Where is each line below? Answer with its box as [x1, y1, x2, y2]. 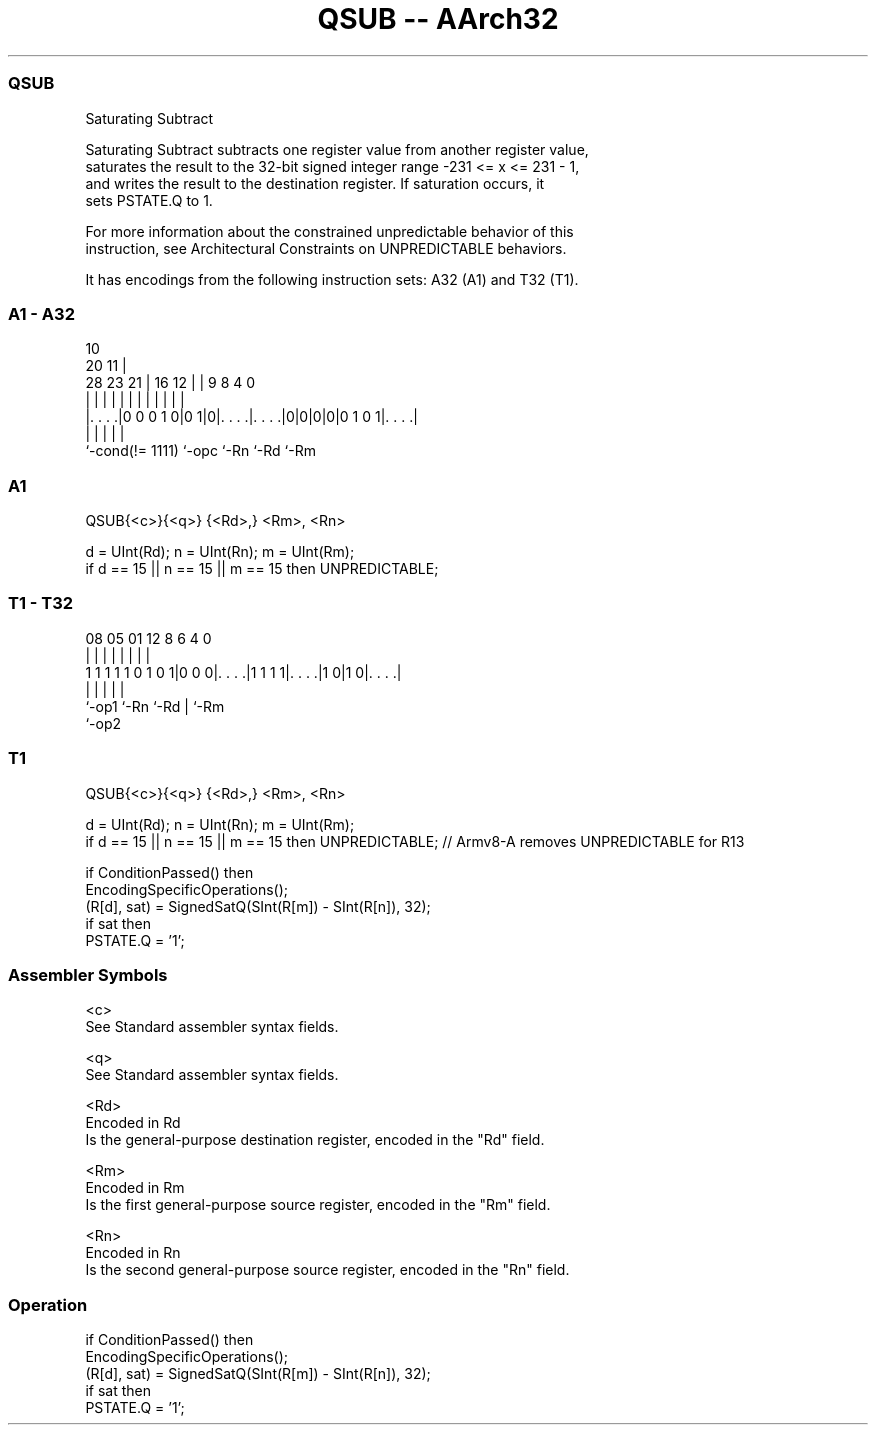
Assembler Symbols [8, 964, 168, 985]
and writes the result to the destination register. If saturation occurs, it [85, 174, 545, 192]
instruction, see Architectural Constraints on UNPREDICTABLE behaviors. [85, 239, 567, 257]
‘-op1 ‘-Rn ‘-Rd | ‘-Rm [85, 697, 225, 715]
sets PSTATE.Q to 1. [85, 191, 213, 209]
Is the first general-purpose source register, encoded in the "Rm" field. [85, 1196, 551, 1214]
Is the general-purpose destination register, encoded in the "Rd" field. [85, 1131, 545, 1149]
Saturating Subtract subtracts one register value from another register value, [85, 140, 589, 158]
